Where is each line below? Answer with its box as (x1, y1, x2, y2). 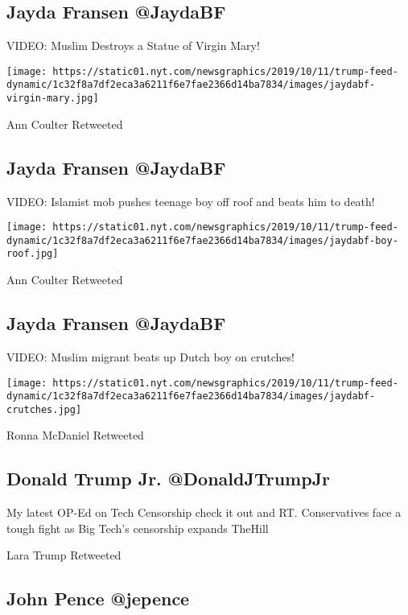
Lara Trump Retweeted (6, 547, 122, 563)
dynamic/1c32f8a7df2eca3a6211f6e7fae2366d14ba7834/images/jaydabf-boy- (6, 234, 398, 246)
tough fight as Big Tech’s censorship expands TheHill (6, 519, 269, 536)
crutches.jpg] (6, 403, 82, 415)
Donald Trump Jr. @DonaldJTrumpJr (6, 466, 331, 491)
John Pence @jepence (6, 586, 190, 611)
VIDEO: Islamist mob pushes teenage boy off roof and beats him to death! (6, 192, 375, 209)
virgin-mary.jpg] (6, 93, 99, 105)
